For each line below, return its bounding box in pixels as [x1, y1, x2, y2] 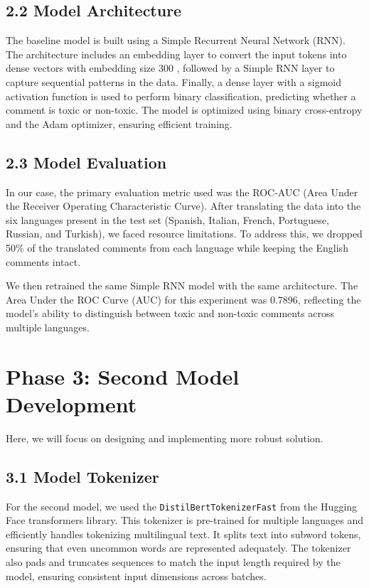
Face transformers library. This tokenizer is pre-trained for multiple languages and [6, 513, 364, 528]
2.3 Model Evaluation [6, 151, 167, 173]
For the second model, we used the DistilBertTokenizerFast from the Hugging [6, 498, 358, 513]
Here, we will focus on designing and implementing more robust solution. [6, 430, 323, 445]
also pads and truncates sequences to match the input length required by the [6, 555, 341, 570]
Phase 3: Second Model [6, 361, 240, 390]
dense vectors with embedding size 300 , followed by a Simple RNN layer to [6, 60, 335, 75]
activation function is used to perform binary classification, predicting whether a [6, 88, 356, 103]
